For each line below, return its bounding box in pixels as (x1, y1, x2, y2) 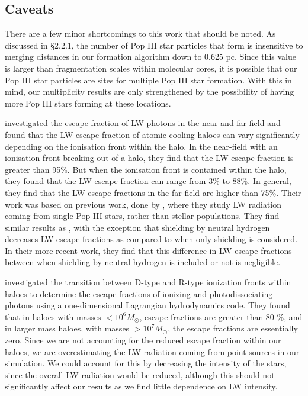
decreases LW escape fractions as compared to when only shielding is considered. (5, 233, 298, 245)
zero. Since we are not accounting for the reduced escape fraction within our (5, 334, 281, 346)
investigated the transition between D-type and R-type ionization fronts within (5, 276, 291, 288)
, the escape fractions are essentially (168, 322, 298, 334)
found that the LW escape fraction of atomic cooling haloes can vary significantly (5, 128, 300, 140)
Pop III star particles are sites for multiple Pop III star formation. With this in (5, 73, 292, 86)
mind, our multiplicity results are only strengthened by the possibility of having (5, 85, 294, 98)
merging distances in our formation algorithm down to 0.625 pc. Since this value (5, 50, 296, 63)
